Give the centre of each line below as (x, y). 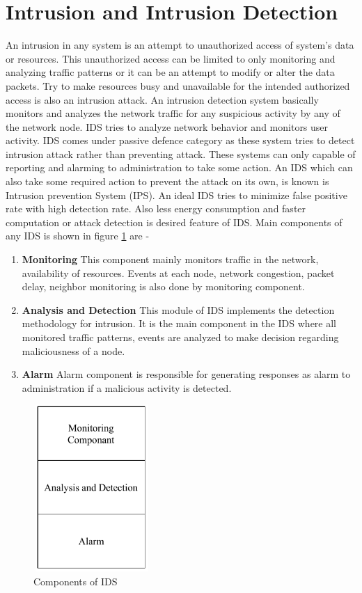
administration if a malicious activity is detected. (127, 387)
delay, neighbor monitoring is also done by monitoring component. (163, 286)
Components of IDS (76, 581)
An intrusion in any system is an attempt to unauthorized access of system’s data (180, 45)
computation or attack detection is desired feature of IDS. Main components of (174, 222)
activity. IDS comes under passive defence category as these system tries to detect (180, 140)
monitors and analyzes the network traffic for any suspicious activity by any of (173, 113)
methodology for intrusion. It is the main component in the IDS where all (179, 323)
